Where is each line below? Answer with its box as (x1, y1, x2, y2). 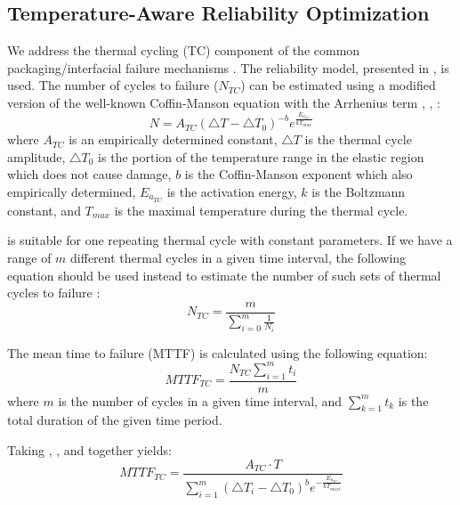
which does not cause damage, (7, 165, 172, 183)
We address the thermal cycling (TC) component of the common (7, 41, 360, 60)
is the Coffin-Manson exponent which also (184, 165, 413, 183)
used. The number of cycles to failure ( (7, 76, 219, 94)
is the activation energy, (166, 182, 297, 200)
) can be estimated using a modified (240, 76, 436, 94)
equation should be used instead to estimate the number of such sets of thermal (7, 265, 441, 284)
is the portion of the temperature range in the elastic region (98, 147, 424, 166)
